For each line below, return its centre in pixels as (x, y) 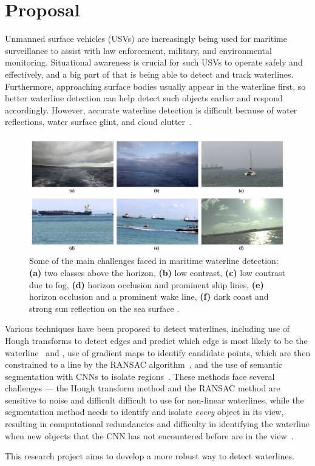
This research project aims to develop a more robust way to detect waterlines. (150, 456)
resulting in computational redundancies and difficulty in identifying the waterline (157, 424)
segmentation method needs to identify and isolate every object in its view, (144, 412)
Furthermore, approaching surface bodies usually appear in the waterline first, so (155, 86)
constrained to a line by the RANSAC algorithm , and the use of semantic (144, 364)
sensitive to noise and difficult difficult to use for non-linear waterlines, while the (154, 400)
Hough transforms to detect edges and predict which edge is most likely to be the (156, 340)
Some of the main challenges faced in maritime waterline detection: (154, 261)
